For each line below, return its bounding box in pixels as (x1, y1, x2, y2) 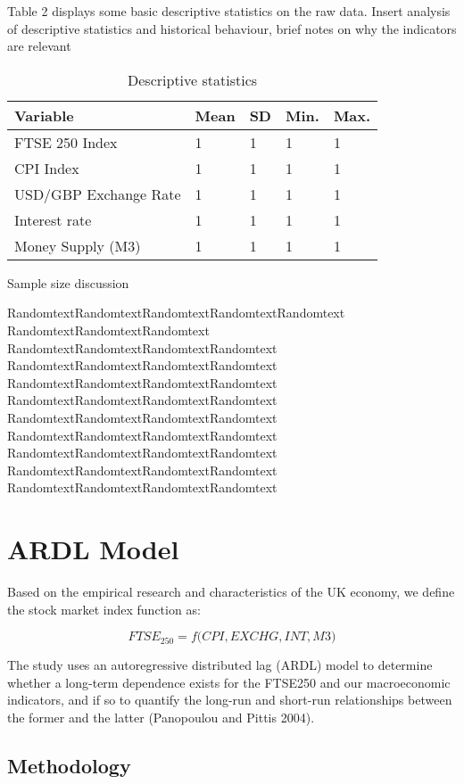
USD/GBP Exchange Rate (14, 183, 181, 204)
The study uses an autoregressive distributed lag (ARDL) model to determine (7, 656, 433, 674)
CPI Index (14, 157, 79, 178)
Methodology (7, 751, 131, 779)
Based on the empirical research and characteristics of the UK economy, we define (7, 582, 455, 601)
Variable (14, 104, 74, 126)
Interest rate (14, 209, 92, 230)
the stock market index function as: (7, 599, 201, 618)
